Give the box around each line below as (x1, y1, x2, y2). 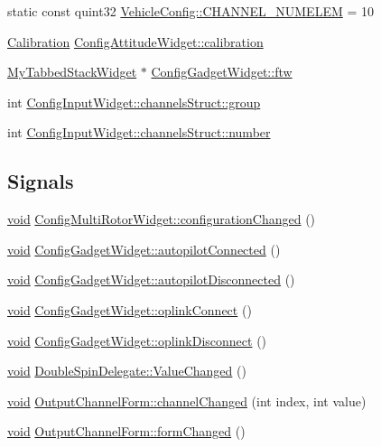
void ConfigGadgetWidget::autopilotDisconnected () (7, 270, 295, 289)
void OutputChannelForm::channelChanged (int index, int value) (7, 391, 367, 410)
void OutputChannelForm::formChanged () (7, 422, 246, 441)
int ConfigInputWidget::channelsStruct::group (7, 92, 261, 111)
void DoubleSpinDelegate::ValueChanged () (7, 361, 246, 380)
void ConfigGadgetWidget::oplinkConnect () (7, 300, 252, 319)
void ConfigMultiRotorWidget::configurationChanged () (7, 210, 316, 228)
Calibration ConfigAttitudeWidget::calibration (7, 32, 264, 51)
